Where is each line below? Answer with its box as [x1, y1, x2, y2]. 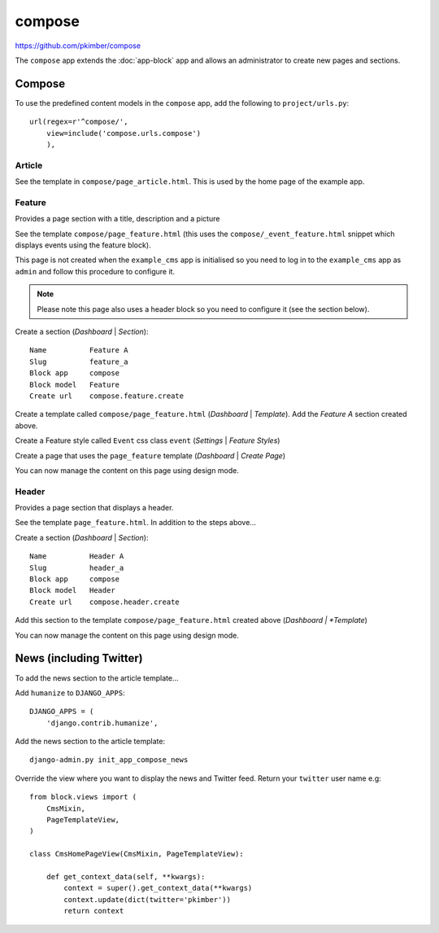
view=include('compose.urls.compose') [46, 129, 202, 138]
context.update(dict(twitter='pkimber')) [63, 895, 232, 904]
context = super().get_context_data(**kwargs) [63, 883, 253, 893]
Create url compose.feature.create [29, 391, 185, 401]
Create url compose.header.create [29, 597, 180, 607]
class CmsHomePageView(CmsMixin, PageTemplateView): [29, 849, 244, 859]
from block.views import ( [29, 792, 137, 802]
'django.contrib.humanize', [46, 718, 159, 728]
